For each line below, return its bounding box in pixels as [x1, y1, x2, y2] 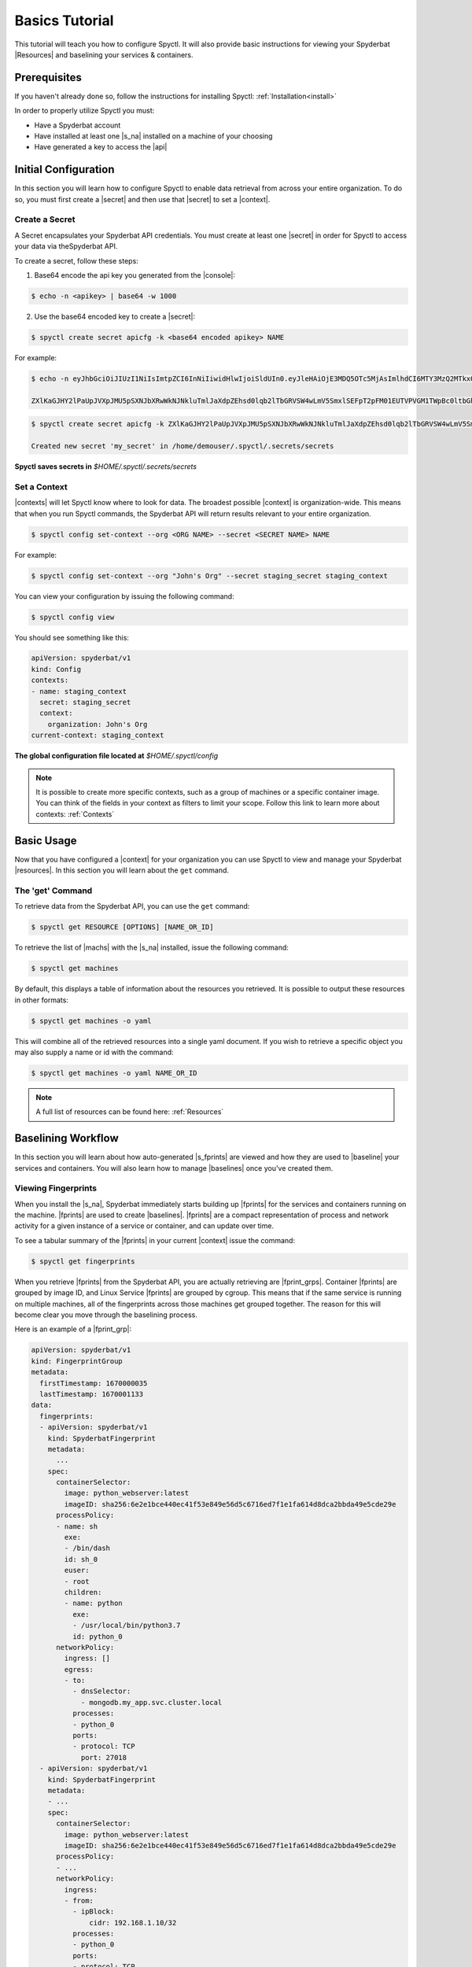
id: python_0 [72, 1632, 124, 1640]
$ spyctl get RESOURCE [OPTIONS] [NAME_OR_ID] [31, 923, 214, 932]
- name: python [64, 1599, 124, 1608]
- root [64, 1577, 90, 1585]
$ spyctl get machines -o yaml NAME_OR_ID [31, 1068, 197, 1077]
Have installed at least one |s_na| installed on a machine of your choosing [34, 131, 273, 141]
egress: [64, 1665, 94, 1674]
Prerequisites [14, 71, 82, 84]
